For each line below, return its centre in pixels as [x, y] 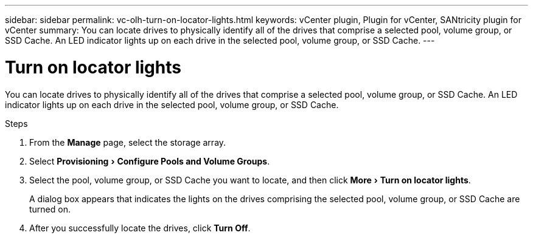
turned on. [50, 209]
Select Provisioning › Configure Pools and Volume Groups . [150, 161]
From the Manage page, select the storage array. [128, 142]
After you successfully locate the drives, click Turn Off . [140, 228]
